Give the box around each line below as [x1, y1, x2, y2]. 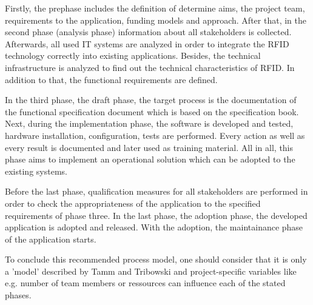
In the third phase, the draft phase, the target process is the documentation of [5, 93, 297, 106]
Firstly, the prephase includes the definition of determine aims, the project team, [5, 2, 305, 14]
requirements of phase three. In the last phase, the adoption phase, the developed [5, 209, 308, 221]
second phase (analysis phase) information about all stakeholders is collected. [5, 25, 292, 38]
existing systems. [5, 164, 67, 177]
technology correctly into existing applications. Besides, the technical [5, 49, 261, 62]
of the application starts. [5, 232, 96, 245]
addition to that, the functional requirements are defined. [5, 73, 218, 85]
